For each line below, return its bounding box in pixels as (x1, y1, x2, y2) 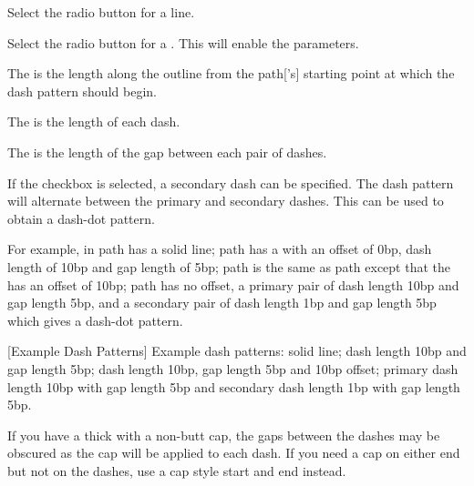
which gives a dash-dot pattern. (7, 310, 183, 329)
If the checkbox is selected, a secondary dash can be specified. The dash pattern (7, 173, 454, 192)
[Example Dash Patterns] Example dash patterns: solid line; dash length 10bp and (7, 341, 467, 360)
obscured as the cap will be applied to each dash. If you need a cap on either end (7, 443, 460, 462)
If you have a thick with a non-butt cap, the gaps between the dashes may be (7, 425, 440, 444)
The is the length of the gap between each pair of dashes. (7, 142, 327, 161)
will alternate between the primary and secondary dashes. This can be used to (7, 191, 444, 210)
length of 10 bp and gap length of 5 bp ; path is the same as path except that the (7, 257, 451, 276)
